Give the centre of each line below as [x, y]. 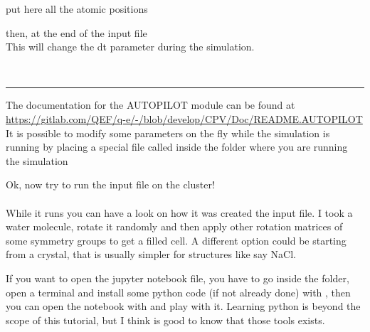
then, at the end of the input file [76, 32]
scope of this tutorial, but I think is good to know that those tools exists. [165, 320]
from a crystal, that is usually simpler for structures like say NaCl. [151, 254]
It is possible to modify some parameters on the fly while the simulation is [168, 133]
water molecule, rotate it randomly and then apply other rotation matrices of [174, 226]
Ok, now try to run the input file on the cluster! [110, 184]
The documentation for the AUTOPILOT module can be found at [150, 105]
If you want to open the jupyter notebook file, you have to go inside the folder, [178, 278]
